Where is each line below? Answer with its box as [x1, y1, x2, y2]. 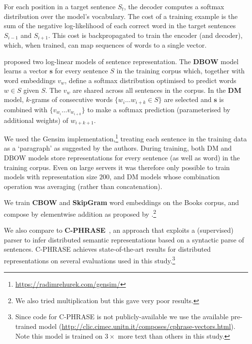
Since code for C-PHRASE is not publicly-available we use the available [15, 311, 229, 322]
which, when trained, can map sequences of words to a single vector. [4, 40, 207, 50]
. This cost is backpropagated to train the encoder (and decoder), [48, 30, 243, 40]
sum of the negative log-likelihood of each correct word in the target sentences [4, 20, 236, 31]
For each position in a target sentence [4, 1, 116, 11]
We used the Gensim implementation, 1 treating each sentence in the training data [4, 132, 247, 143]
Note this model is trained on [15, 330, 103, 341]
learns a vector [4, 66, 47, 76]
